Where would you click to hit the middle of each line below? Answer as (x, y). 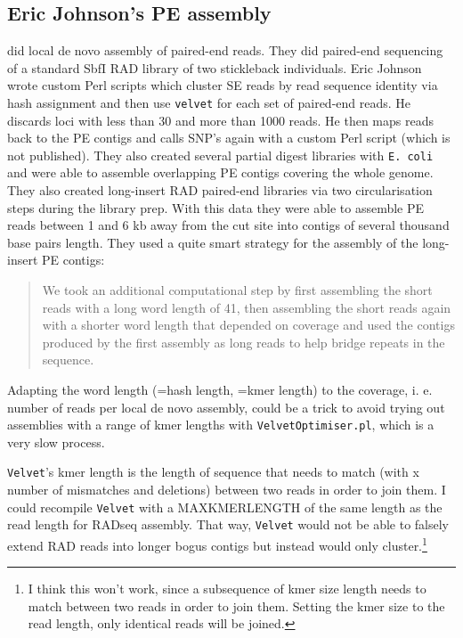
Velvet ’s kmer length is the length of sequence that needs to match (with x (213, 472)
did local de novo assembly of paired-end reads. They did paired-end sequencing (225, 50)
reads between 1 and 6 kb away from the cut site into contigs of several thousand (228, 225)
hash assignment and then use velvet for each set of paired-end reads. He (209, 102)
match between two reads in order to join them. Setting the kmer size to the (236, 605)
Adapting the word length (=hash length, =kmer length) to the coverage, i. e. (220, 390)
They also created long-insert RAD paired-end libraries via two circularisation (220, 190)
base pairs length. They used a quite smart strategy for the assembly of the (213, 242)
